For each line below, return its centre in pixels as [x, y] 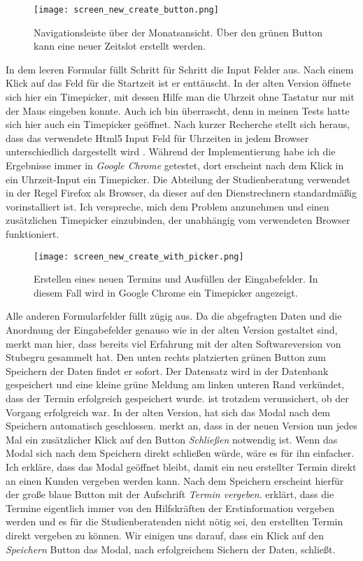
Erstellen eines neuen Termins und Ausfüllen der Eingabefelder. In [176, 279]
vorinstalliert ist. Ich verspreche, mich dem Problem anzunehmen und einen [168, 206]
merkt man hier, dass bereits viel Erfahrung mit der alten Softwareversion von [173, 343]
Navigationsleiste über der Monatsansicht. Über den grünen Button [178, 32]
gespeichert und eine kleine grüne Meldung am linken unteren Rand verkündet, [175, 384]
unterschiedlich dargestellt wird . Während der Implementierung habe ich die [171, 151]
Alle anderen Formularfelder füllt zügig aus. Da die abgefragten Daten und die [174, 316]
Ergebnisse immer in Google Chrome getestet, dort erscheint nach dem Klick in [175, 165]
